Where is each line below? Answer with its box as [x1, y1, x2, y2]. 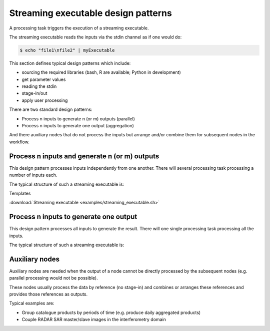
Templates [9, 190, 31, 196]
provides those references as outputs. [9, 291, 88, 297]
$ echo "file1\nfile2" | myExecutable [19, 47, 115, 53]
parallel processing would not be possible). [9, 275, 98, 281]
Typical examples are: [9, 300, 54, 307]
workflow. [9, 139, 29, 145]
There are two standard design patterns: [9, 106, 92, 112]
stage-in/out [21, 90, 47, 96]
